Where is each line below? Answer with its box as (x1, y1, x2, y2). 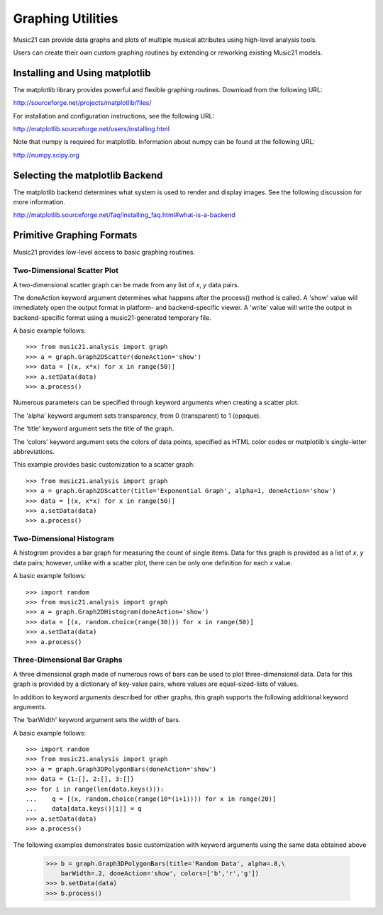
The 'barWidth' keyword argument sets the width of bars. (13, 716, 181, 724)
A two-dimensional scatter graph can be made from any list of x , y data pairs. (13, 280, 240, 289)
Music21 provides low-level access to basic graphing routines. (13, 248, 195, 257)
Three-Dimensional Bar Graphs (13, 655, 123, 665)
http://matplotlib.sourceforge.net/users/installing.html (13, 125, 170, 133)
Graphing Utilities (13, 11, 118, 26)
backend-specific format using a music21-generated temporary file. (13, 313, 212, 322)
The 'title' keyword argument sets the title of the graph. (13, 424, 174, 433)
